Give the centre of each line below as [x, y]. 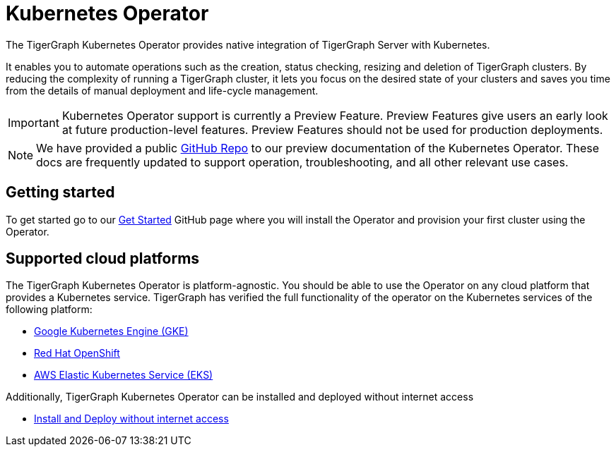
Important [34, 122]
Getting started [60, 193]
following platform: [49, 310]
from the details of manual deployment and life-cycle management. [162, 90]
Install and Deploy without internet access [131, 419]
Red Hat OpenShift [77, 353]
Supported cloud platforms [103, 259]
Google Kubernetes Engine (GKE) [111, 331]
